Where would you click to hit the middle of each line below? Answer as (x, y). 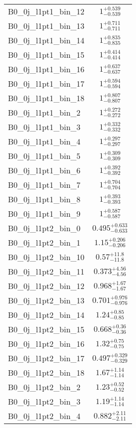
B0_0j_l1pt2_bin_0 (44, 228)
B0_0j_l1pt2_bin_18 (46, 372)
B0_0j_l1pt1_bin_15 (46, 55)
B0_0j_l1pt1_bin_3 (44, 127)
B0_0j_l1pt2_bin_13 (46, 300)
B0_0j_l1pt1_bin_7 (44, 185)
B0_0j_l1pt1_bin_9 (44, 214)
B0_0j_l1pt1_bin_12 (46, 11)
